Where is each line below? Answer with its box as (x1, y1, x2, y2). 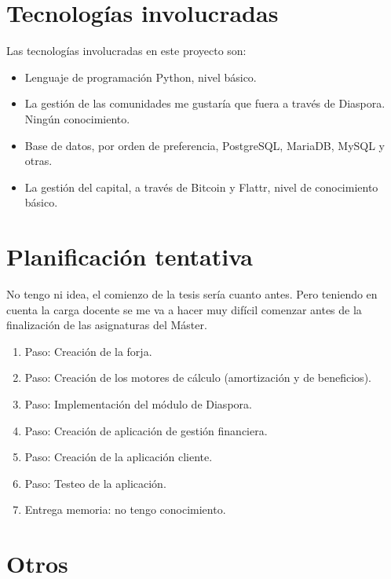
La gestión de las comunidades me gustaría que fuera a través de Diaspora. (24, 95, 386, 112)
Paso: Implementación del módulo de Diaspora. (24, 395, 252, 412)
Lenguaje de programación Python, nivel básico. (24, 68, 257, 85)
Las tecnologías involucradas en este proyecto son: (6, 42, 247, 59)
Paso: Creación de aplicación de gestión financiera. (24, 422, 268, 438)
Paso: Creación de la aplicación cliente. (24, 449, 213, 465)
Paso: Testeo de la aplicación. (24, 475, 166, 491)
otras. (24, 152, 53, 169)
